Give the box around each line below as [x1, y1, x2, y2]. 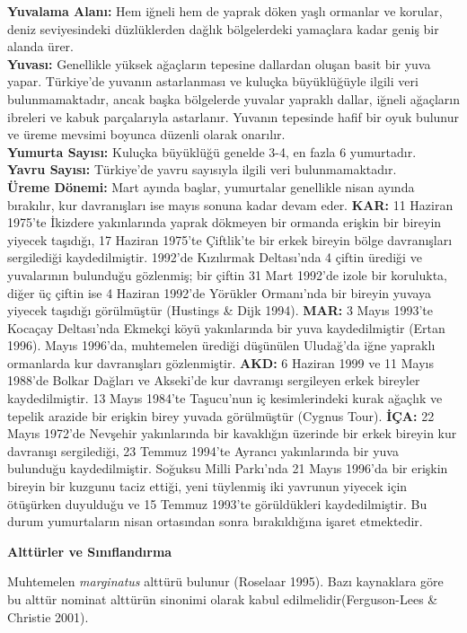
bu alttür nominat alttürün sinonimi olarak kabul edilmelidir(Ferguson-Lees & [7, 590, 438, 608]
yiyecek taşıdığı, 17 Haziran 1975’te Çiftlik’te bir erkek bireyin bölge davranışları [7, 230, 453, 249]
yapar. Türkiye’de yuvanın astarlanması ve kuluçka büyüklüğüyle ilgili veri [7, 72, 419, 91]
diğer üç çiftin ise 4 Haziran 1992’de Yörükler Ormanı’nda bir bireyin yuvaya [7, 283, 432, 302]
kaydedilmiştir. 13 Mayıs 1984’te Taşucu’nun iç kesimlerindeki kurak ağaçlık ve [7, 389, 443, 408]
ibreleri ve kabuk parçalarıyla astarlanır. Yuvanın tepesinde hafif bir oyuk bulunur [7, 107, 460, 126]
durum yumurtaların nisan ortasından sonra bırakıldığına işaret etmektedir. [7, 512, 423, 531]
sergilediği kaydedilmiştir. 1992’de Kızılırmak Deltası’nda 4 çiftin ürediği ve [7, 248, 422, 267]
